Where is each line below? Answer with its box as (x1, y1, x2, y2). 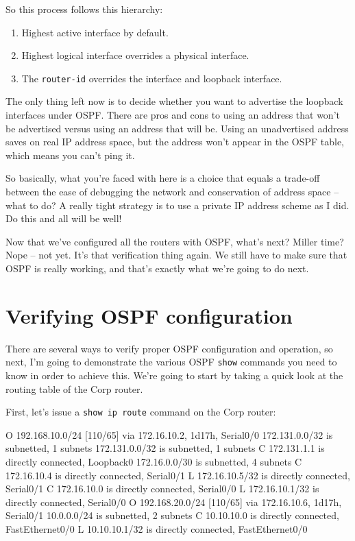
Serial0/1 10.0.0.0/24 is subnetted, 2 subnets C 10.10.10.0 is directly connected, (5, 508, 339, 522)
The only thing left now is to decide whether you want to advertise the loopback (5, 94, 343, 108)
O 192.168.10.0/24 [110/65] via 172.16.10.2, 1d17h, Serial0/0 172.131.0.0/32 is (5, 427, 333, 442)
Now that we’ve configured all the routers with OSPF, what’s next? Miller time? (5, 234, 344, 248)
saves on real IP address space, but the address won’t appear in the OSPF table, (5, 134, 344, 149)
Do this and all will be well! (5, 211, 122, 226)
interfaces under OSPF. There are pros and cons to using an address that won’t (5, 108, 340, 122)
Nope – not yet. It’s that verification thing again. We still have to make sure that (5, 248, 347, 262)
